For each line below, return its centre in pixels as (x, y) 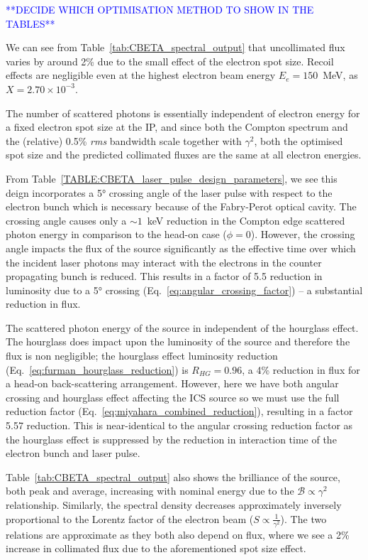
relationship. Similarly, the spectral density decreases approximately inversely (174, 505)
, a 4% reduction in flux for (301, 369)
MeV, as (340, 75)
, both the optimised (299, 140)
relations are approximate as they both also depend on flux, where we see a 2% (178, 534)
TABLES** (30, 23)
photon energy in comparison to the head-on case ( (116, 234)
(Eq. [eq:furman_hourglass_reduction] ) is (97, 369)
